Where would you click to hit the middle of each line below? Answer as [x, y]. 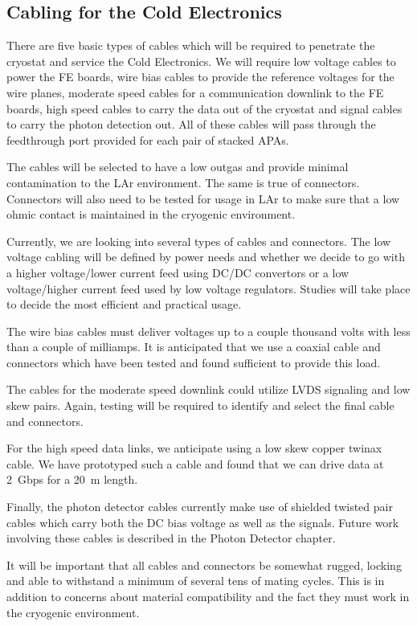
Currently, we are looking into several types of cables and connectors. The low [199, 241]
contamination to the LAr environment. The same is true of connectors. [183, 182]
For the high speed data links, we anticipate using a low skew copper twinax [194, 448]
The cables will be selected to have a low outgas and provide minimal [178, 167]
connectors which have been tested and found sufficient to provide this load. [194, 362]
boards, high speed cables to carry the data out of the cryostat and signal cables [204, 108]
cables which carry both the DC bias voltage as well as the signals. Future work [203, 522]
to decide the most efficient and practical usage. [124, 304]
